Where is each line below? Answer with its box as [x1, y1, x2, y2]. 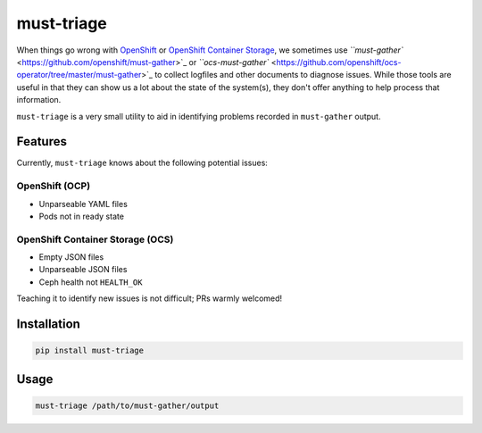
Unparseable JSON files [38, 264, 128, 275]
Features [16, 134, 67, 149]
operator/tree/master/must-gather [16, 70, 142, 80]
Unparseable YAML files [38, 198, 129, 209]
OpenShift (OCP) [16, 179, 91, 192]
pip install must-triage [35, 346, 145, 356]
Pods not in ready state [38, 211, 125, 221]
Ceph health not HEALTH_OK [38, 277, 143, 287]
